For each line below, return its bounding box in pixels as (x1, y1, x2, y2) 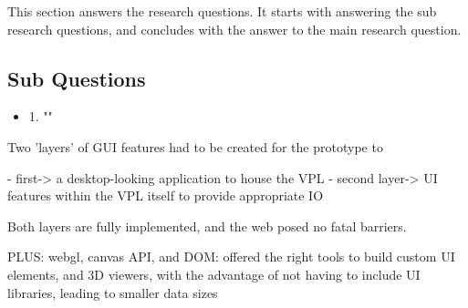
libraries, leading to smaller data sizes (7, 282, 218, 302)
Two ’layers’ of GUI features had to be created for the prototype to (7, 137, 383, 156)
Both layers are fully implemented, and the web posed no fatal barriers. (7, 216, 407, 235)
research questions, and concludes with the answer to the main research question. (7, 19, 462, 38)
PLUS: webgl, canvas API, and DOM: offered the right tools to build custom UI (7, 247, 455, 266)
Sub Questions (7, 64, 146, 92)
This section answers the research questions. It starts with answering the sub (7, 2, 437, 20)
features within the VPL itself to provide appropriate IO (7, 186, 324, 205)
